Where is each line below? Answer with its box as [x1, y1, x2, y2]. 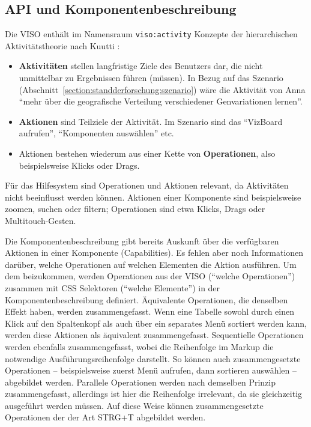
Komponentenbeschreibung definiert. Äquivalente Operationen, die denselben [5, 293, 288, 306]
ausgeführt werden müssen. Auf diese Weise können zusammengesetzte [5, 399, 264, 411]
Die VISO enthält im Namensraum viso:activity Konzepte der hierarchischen [5, 28, 298, 40]
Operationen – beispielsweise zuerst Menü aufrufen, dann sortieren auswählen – [5, 364, 297, 377]
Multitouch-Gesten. [5, 214, 76, 226]
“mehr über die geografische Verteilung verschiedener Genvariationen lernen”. [19, 95, 303, 108]
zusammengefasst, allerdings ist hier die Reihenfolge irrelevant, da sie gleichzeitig [5, 387, 303, 400]
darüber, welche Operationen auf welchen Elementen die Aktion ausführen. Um [5, 258, 297, 270]
